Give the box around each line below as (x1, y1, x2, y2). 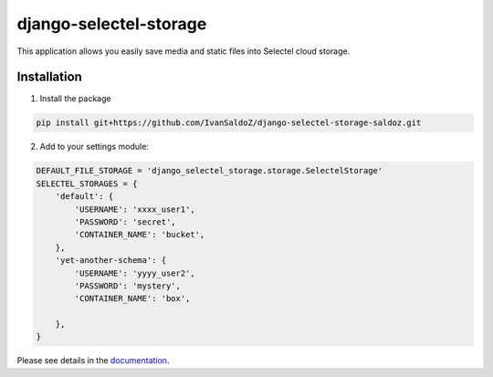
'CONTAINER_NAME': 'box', (74, 293, 191, 304)
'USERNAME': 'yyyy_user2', (74, 267, 195, 278)
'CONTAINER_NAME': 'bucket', (74, 229, 205, 240)
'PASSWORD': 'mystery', (74, 280, 182, 291)
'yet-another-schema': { (55, 256, 167, 266)
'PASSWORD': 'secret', (74, 216, 177, 227)
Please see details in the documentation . (16, 355, 170, 366)
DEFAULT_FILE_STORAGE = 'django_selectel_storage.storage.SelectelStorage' (36, 165, 383, 176)
